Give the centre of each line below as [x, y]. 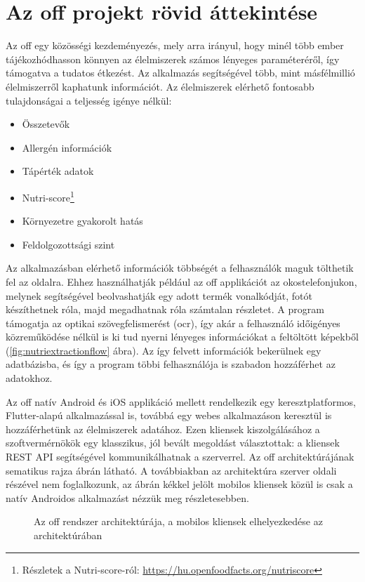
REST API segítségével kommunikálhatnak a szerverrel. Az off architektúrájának [180, 457]
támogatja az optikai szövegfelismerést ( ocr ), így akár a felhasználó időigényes [173, 323]
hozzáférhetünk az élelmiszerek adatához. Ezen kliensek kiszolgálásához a [163, 429]
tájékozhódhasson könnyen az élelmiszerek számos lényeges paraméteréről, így [173, 59]
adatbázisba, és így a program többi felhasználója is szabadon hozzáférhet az [171, 364]
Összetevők [46, 124]
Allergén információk [67, 147]
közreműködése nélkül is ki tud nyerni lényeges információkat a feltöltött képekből [182, 337]
